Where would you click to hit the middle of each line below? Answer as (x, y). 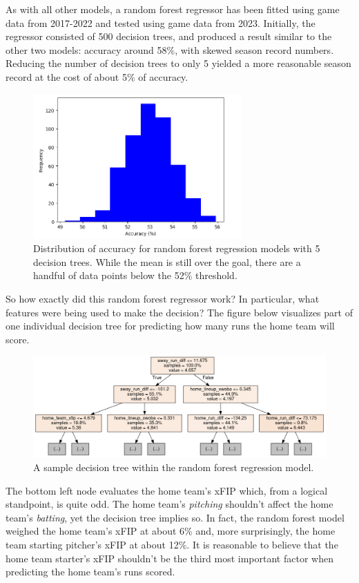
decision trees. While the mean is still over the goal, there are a (167, 261)
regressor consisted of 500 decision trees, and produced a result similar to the (169, 36)
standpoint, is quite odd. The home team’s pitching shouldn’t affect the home (169, 504)
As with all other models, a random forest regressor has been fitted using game (173, 9)
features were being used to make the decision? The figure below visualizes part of (179, 312)
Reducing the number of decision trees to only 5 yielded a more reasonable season (178, 63)
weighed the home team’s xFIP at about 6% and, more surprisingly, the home (171, 531)
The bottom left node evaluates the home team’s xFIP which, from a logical (167, 490)
